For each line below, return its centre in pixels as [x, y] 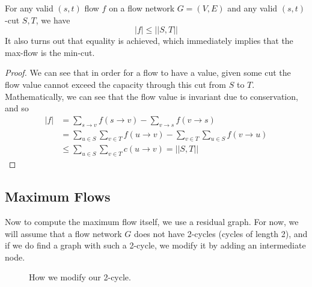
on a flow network [142, 8]
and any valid [252, 8]
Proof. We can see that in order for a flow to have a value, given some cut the [148, 73]
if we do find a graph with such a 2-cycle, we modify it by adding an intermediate [155, 245]
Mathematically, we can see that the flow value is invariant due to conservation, [151, 96]
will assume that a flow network [63, 233]
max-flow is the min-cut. [50, 52]
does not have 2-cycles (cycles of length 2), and [221, 233]
